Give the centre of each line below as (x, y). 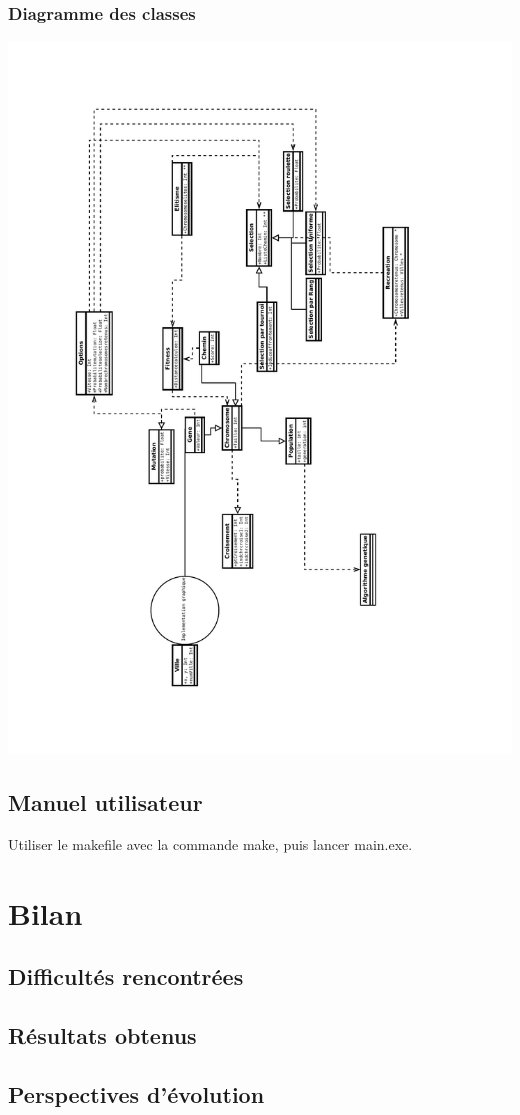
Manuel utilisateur (105, 802)
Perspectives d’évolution (136, 1093)
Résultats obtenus (102, 1034)
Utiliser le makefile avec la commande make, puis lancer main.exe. (210, 843)
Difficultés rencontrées (126, 976)
